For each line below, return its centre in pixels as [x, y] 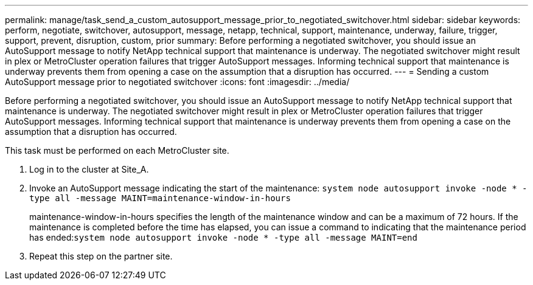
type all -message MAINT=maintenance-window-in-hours [160, 198]
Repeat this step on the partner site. [101, 256]
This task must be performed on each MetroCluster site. [117, 150]
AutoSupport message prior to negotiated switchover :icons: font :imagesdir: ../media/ [177, 82]
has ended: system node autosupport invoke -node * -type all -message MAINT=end [223, 237]
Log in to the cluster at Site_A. [89, 169]
